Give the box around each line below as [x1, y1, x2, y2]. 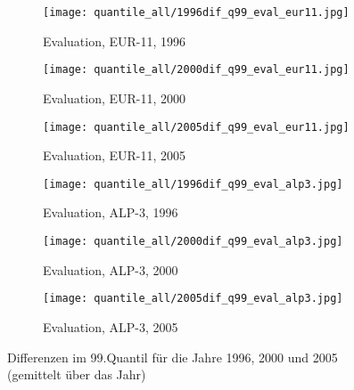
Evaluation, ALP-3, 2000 [43, 260, 178, 279]
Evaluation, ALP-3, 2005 [43, 317, 178, 336]
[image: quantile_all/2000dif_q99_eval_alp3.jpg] [43, 235, 343, 248]
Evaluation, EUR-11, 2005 [43, 146, 186, 165]
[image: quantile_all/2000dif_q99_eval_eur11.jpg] [43, 63, 350, 77]
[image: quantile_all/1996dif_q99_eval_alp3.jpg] [43, 177, 343, 191]
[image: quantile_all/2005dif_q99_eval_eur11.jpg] [43, 120, 350, 134]
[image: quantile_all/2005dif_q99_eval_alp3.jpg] [43, 292, 343, 305]
